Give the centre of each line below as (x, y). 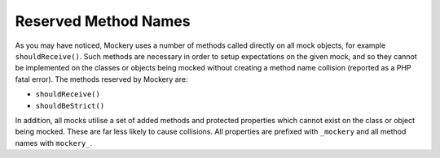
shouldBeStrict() (70, 106)
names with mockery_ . (54, 143)
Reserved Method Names (103, 21)
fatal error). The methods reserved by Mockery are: (101, 79)
